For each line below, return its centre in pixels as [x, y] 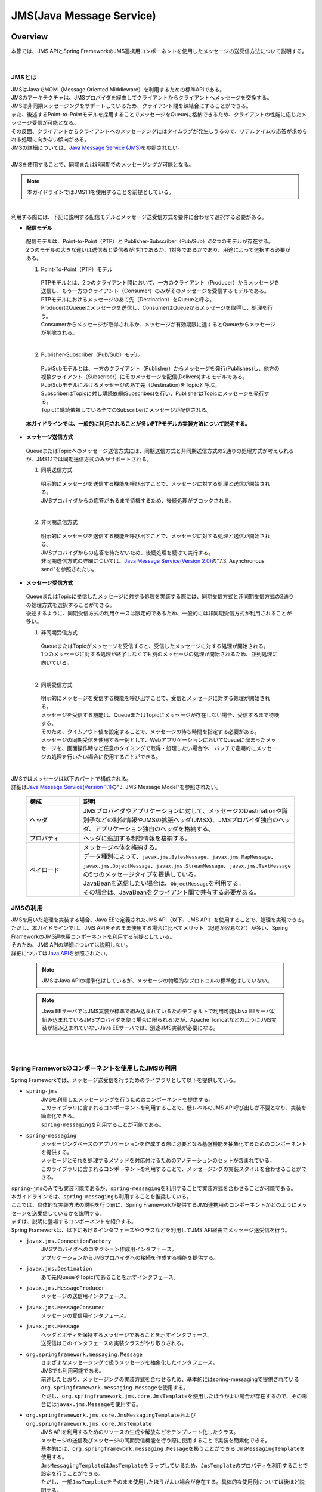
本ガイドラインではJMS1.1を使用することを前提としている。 [100, 192]
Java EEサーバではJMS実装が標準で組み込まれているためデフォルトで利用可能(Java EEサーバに [159, 1011]
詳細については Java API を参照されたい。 [61, 953]
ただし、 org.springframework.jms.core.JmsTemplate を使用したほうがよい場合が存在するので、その [171, 1396]
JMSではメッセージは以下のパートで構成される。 [72, 778]
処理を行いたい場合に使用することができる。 [106, 756]
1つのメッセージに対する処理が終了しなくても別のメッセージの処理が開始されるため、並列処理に [159, 654]
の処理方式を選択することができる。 [70, 605]
